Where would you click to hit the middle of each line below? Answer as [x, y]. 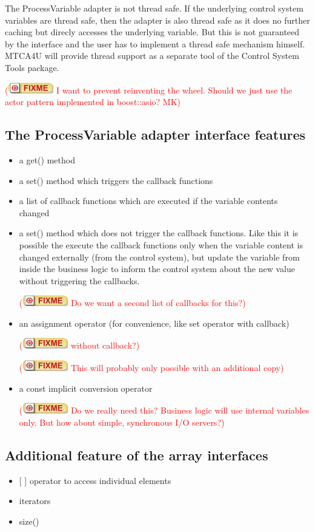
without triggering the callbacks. [79, 280]
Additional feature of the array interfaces [137, 455]
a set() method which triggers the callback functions [116, 180]
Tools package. [32, 67]
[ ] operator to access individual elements [95, 480]
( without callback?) [79, 345]
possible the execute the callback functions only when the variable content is [161, 244]
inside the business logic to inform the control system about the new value [157, 269]
